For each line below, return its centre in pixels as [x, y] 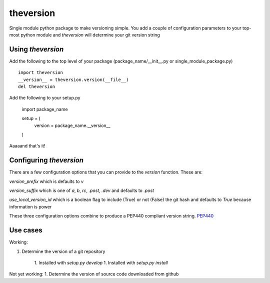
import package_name [45, 109]
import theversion [41, 73]
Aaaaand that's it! [27, 146]
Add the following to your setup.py [45, 98]
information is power [30, 206]
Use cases [26, 230]
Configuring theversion [46, 160]
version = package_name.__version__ [72, 125]
